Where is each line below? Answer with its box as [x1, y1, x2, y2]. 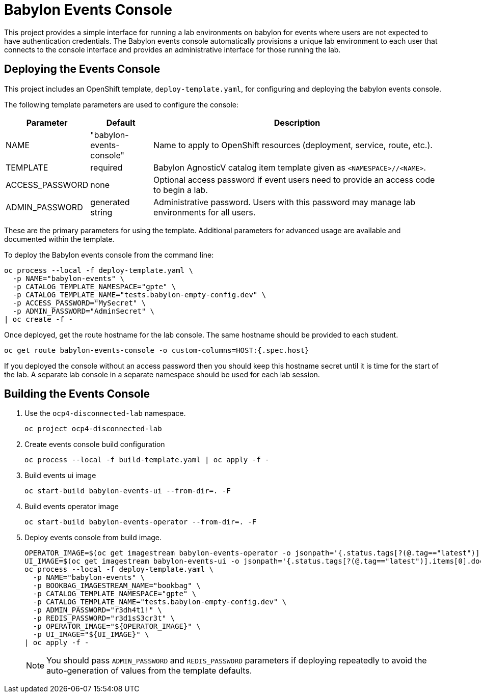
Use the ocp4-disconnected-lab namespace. [24, 409, 186, 418]
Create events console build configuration [24, 440, 165, 449]
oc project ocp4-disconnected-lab [24, 425, 162, 433]
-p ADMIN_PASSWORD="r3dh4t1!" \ [33, 606, 162, 615]
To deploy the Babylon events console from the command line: [4, 250, 214, 259]
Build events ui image [24, 471, 96, 480]
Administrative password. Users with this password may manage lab [153, 197, 415, 207]
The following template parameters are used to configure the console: [4, 100, 239, 109]
